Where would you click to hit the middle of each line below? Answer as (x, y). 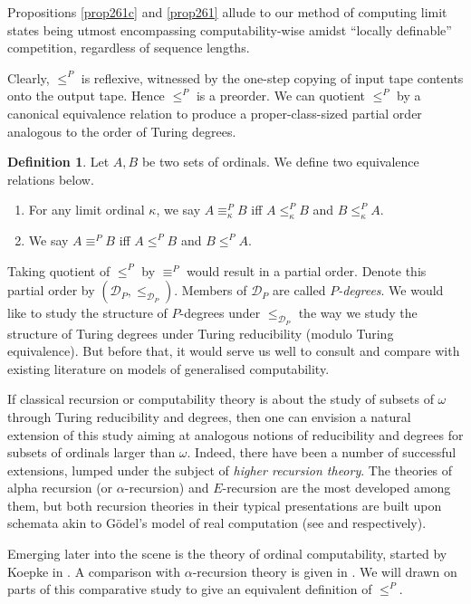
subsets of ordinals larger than (91, 452)
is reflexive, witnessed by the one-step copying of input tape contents (272, 77)
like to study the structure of (87, 313)
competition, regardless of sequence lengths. (129, 48)
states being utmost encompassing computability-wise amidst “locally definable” (230, 29)
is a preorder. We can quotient (280, 96)
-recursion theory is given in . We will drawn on (325, 571)
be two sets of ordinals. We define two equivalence (280, 162)
